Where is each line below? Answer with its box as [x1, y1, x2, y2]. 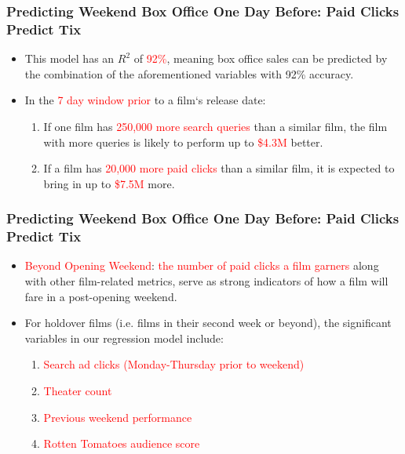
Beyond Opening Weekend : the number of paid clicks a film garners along [24, 257, 379, 274]
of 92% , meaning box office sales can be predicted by [133, 50, 388, 67]
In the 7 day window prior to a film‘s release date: [24, 92, 266, 108]
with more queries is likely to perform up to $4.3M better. [43, 133, 323, 150]
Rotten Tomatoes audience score [43, 435, 200, 452]
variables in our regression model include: [24, 329, 224, 346]
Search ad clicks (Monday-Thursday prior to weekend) [43, 356, 305, 372]
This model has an [24, 50, 115, 67]
